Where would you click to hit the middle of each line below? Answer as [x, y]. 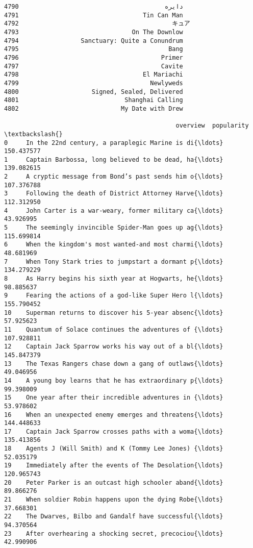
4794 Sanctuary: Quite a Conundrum [94, 41]
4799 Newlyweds [94, 83]
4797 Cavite [94, 66]
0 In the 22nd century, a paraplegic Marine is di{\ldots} [114, 143]
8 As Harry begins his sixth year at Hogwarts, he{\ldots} [114, 279]
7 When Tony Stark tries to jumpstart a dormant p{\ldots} [114, 261]
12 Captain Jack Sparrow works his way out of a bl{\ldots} [114, 347]
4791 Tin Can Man [94, 15]
